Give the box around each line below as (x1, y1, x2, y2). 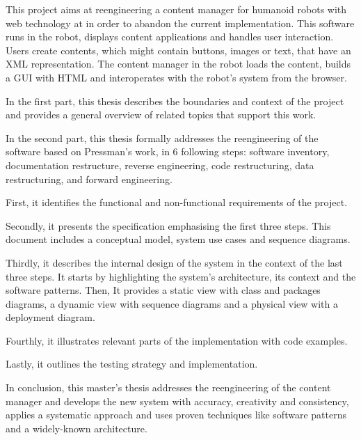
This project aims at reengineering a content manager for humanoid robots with (6, 2, 347, 16)
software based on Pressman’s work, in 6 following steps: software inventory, (6, 144, 330, 159)
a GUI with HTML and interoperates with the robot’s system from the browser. (6, 70, 347, 84)
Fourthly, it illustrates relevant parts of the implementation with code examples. (6, 333, 348, 347)
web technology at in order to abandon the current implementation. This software (6, 15, 355, 30)
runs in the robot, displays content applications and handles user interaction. (6, 29, 334, 44)
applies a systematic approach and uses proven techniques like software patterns (6, 407, 346, 422)
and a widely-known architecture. (6, 421, 147, 435)
